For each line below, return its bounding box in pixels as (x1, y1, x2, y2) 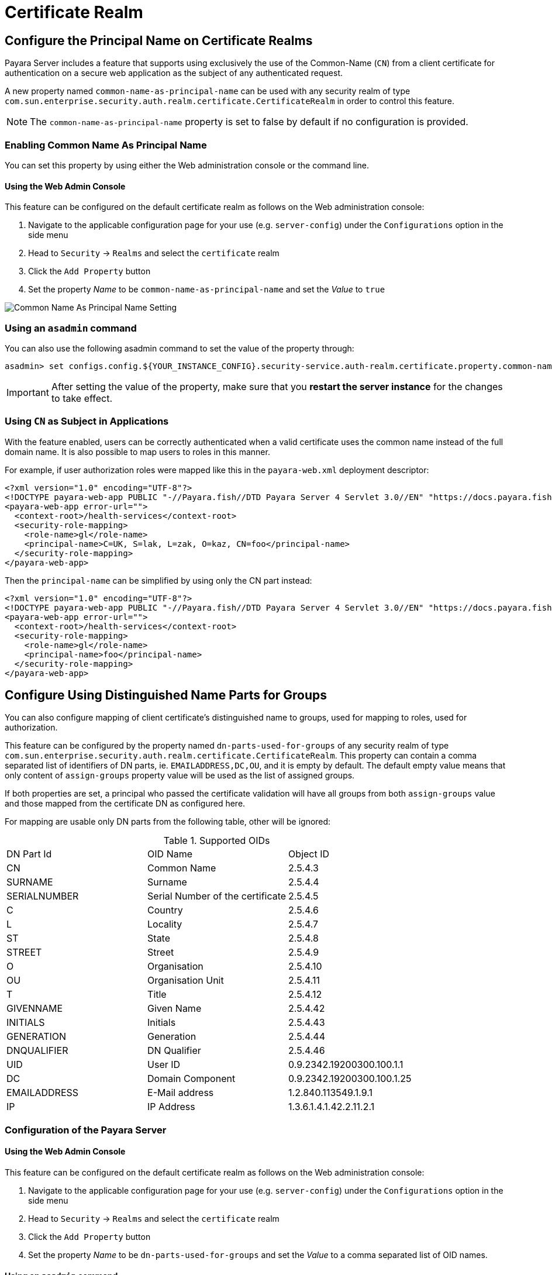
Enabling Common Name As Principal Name (5, 139, 207, 151)
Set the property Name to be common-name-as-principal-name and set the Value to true (28, 284, 385, 295)
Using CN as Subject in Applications (5, 415, 169, 428)
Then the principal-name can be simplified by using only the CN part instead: (5, 575, 312, 585)
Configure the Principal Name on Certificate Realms (5, 33, 313, 48)
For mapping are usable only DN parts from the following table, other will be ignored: (5, 816, 331, 827)
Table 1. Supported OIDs (163, 835, 270, 847)
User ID (147, 1059, 181, 1071)
